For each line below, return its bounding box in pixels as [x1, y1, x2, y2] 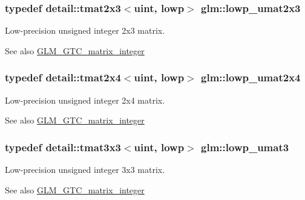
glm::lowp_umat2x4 [201, 70, 301, 85]
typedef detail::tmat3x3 [5, 139, 121, 154]
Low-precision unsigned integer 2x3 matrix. [5, 24, 165, 37]
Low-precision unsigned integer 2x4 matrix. [5, 93, 165, 106]
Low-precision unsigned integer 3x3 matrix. [5, 163, 165, 176]
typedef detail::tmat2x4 [5, 70, 121, 85]
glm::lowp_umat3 [201, 139, 289, 154]
